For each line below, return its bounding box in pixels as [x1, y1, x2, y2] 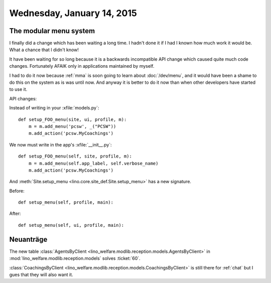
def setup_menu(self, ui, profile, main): [18, 222, 124, 228]
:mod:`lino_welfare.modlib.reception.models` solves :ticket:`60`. [9, 255, 141, 261]
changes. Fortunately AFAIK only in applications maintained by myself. [9, 63, 155, 69]
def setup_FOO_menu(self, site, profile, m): [18, 154, 132, 159]
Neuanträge [9, 235, 48, 243]
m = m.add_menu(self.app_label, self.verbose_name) [28, 161, 159, 166]
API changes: [9, 95, 37, 101]
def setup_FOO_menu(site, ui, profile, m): [18, 116, 127, 122]
